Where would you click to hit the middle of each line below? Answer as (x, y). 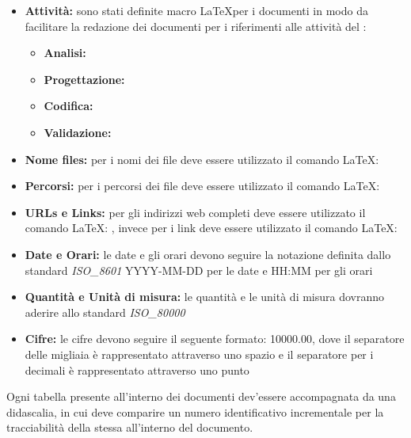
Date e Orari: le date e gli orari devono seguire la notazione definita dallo (208, 254)
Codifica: (68, 106)
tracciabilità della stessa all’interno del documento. (130, 427)
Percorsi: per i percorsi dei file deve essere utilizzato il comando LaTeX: (202, 186)
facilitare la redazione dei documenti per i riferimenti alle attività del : (196, 26)
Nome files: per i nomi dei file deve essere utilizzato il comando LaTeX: (202, 159)
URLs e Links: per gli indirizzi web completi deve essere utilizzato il (195, 212)
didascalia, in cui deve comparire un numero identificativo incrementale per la (195, 411)
